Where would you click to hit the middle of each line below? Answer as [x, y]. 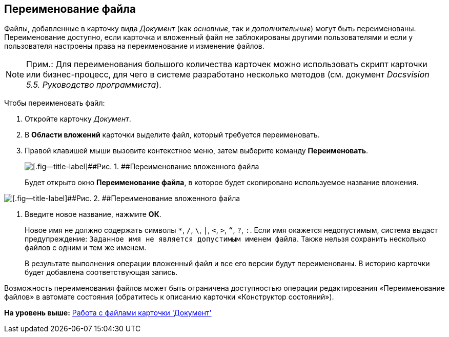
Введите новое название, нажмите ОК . [93, 214]
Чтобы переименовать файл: [55, 103]
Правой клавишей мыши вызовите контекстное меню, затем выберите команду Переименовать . [197, 151]
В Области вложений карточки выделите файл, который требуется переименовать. [172, 135]
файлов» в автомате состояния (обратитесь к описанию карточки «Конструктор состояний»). [169, 297]
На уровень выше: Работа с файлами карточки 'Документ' [108, 313]
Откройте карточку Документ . [78, 119]
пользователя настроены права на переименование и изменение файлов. [134, 46]
